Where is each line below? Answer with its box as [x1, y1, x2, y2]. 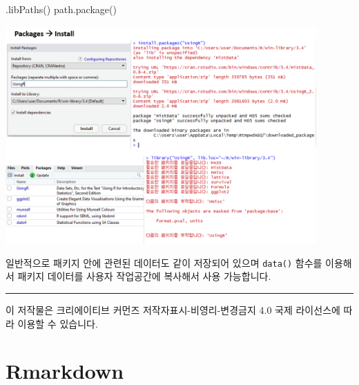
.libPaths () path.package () [6, 2, 117, 16]
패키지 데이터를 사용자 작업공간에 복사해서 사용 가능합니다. [17, 269, 271, 283]
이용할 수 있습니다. [17, 316, 98, 330]
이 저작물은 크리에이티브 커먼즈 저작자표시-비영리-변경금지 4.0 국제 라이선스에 [6, 303, 340, 317]
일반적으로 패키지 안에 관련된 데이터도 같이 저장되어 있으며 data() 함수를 [6, 255, 322, 270]
